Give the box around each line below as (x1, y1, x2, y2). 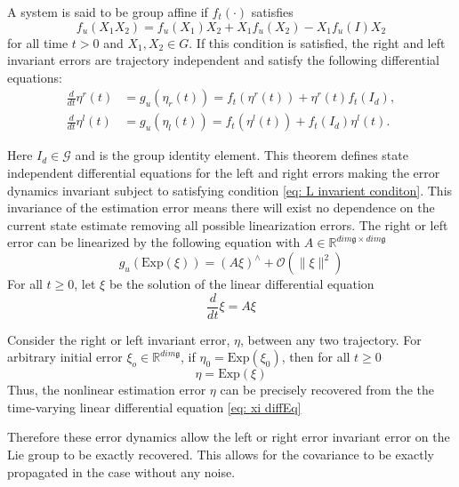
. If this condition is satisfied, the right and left (189, 33, 446, 52)
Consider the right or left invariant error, (7, 330, 230, 348)
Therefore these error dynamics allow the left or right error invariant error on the (7, 427, 450, 446)
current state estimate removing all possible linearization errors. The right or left (7, 215, 448, 234)
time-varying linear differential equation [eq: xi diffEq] (7, 397, 302, 416)
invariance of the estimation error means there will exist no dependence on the (7, 198, 435, 217)
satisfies (251, 3, 294, 20)
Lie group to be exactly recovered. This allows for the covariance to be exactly (7, 445, 434, 464)
